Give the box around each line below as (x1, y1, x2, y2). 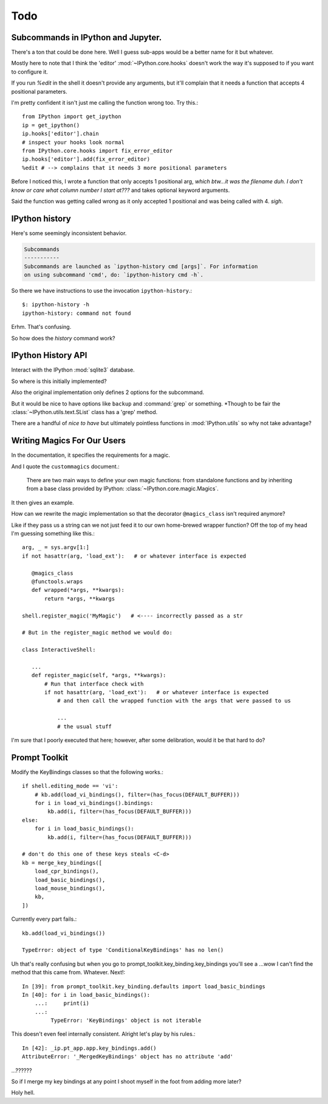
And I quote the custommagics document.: (11, 463, 120, 470)
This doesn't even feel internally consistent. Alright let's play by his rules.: (11, 1030, 196, 1038)
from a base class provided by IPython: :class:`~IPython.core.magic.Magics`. (26, 485, 219, 493)
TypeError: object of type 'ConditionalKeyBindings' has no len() (22, 947, 224, 954)
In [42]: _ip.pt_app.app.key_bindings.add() (22, 1044, 157, 1052)
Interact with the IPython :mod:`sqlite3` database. (11, 366, 135, 374)
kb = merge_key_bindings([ (22, 859, 103, 866)
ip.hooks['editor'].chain (22, 130, 100, 137)
